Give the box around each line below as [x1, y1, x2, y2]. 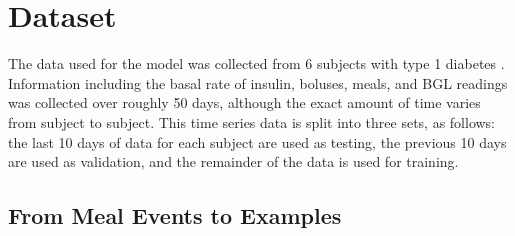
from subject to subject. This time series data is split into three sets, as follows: [8, 111, 496, 132]
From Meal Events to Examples [8, 200, 342, 231]
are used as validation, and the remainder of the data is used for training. [8, 151, 459, 172]
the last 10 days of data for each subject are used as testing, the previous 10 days [8, 131, 507, 152]
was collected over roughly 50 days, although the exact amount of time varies [8, 92, 481, 113]
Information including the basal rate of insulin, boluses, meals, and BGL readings [8, 72, 508, 93]
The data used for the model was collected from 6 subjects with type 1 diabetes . [8, 53, 505, 74]
